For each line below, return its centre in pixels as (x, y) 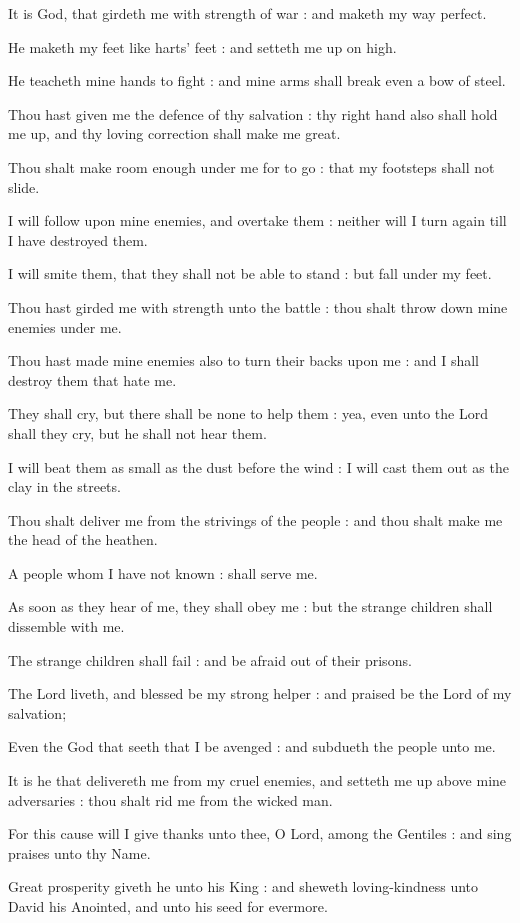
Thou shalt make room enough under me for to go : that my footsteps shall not (251, 166)
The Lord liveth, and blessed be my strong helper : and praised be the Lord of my (260, 693)
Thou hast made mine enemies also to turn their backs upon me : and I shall (243, 360)
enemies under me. (65, 326)
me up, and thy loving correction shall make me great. (174, 133)
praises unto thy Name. (79, 852)
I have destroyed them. (78, 239)
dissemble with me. (66, 626)
